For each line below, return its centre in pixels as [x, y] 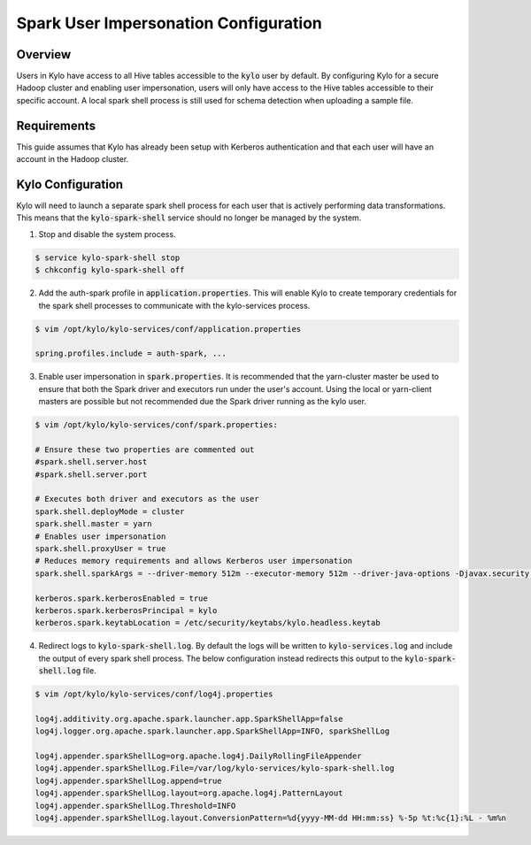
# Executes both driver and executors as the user [147, 499]
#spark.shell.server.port [91, 474]
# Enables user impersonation [100, 536]
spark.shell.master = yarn [93, 524]
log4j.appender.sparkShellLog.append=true [128, 780]
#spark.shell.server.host [91, 462]
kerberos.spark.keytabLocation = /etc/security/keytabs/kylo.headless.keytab [208, 623]
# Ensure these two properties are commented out [145, 449]
